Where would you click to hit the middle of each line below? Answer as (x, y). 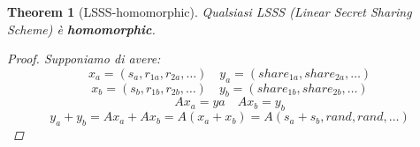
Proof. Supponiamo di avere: (84, 59)
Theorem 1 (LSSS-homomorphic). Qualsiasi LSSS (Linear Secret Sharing (210, 11)
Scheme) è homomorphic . (81, 29)
